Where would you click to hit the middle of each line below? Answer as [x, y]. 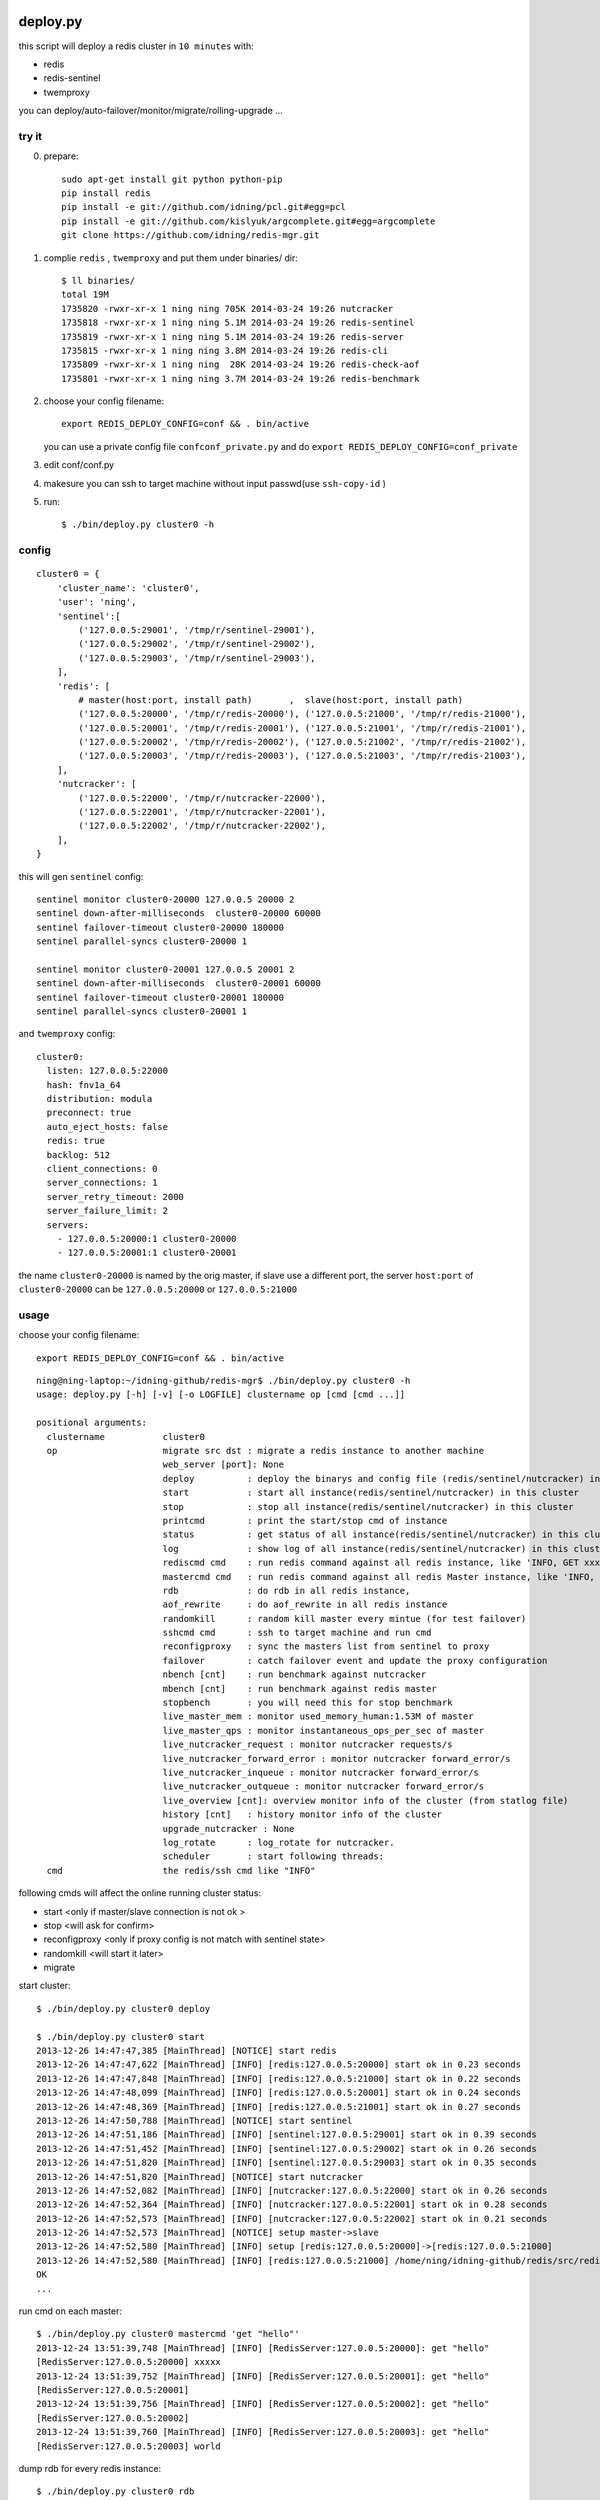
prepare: [61, 156]
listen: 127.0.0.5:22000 [107, 1071]
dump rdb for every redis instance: [90, 2468]
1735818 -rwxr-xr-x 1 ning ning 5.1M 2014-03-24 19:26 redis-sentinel [238, 323]
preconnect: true [89, 1113]
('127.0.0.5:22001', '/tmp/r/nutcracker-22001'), [202, 812]
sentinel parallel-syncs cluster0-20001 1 [142, 1011]
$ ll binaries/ [98, 280]
